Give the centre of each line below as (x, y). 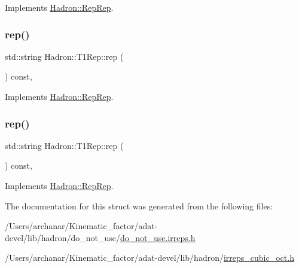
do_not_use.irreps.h (158, 237)
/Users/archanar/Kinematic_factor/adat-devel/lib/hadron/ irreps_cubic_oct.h (149, 258)
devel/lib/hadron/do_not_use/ (63, 237)
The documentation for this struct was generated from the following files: (139, 205)
